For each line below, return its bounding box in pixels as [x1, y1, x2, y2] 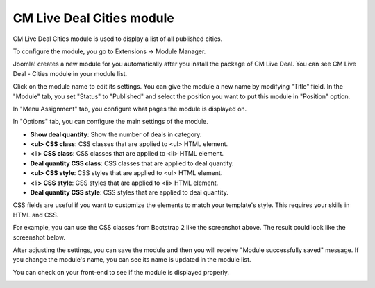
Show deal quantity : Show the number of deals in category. [30, 130, 202, 138]
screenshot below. [12, 233, 66, 242]
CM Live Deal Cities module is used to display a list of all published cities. [12, 35, 223, 43]
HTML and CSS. [12, 210, 59, 219]
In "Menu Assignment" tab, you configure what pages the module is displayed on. [12, 105, 247, 113]
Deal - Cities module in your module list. [12, 69, 128, 78]
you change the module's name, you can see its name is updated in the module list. [12, 255, 251, 264]
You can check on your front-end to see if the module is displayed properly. [12, 268, 229, 276]
